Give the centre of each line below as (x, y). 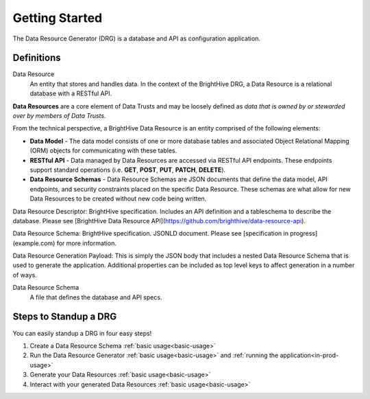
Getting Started (58, 18)
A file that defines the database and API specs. (96, 297)
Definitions (37, 58)
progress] (304, 233)
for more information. (86, 243)
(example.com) (34, 243)
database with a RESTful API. (71, 93)
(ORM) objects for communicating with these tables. (103, 150)
